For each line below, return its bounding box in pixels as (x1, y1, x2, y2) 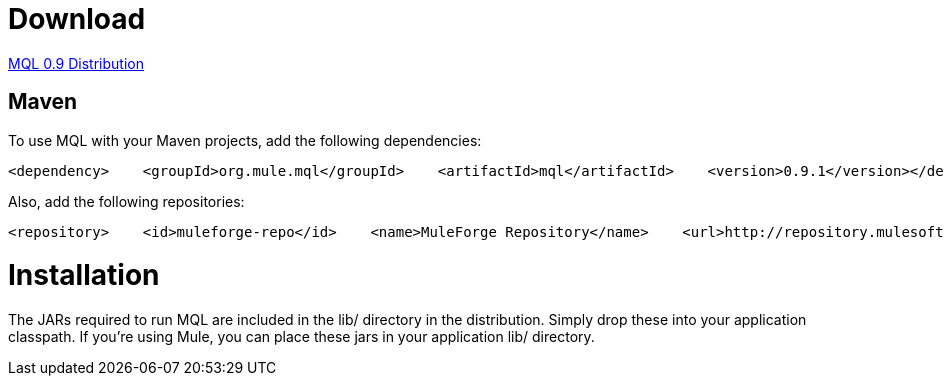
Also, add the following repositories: (8, 192, 245, 210)
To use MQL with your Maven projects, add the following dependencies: (8, 131, 482, 149)
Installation (8, 258, 160, 293)
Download (8, 2, 146, 36)
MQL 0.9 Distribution (8, 54, 144, 72)
